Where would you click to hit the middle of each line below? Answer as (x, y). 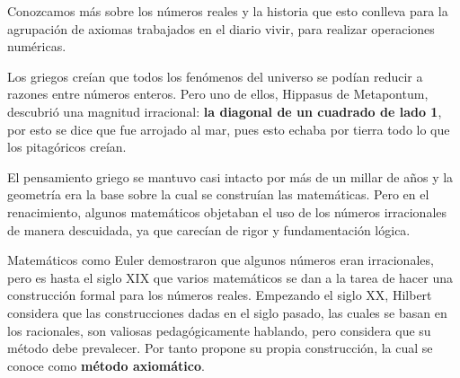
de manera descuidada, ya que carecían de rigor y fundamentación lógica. (209, 229)
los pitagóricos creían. (67, 147)
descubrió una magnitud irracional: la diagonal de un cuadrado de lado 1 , (225, 111)
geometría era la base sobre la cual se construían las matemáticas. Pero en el (218, 194)
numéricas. (37, 46)
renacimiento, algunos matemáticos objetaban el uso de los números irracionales (227, 211)
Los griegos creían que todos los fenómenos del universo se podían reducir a (215, 76)
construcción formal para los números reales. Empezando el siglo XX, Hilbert (220, 295)
